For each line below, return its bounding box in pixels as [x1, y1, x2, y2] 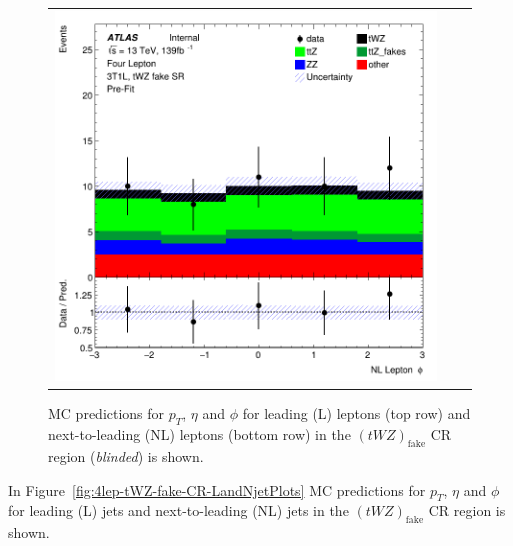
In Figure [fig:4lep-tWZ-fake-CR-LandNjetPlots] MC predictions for [8, 479, 426, 500]
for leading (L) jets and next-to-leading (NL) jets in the [8, 500, 349, 521]
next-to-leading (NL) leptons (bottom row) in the [48, 424, 351, 445]
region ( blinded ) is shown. [48, 445, 204, 466]
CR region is [428, 500, 506, 521]
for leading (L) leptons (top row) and [242, 403, 471, 424]
